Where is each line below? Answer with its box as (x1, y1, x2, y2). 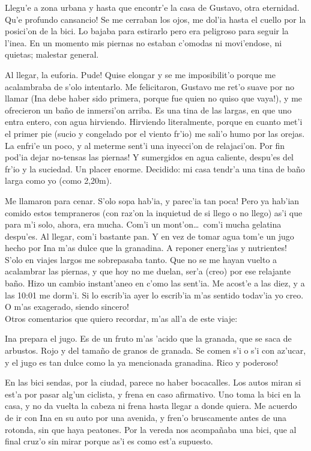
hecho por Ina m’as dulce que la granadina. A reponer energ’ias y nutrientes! (5, 241, 287, 254)
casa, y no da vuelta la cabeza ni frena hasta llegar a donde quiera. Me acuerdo (5, 399, 297, 412)
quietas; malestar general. (5, 48, 99, 61)
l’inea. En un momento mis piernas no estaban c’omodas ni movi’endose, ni (5, 36, 282, 49)
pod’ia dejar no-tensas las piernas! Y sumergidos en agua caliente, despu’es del (5, 151, 294, 163)
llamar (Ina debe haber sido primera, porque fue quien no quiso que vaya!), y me (5, 92, 303, 104)
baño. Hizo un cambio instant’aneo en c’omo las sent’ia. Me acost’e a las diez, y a (5, 277, 305, 289)
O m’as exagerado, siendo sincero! (5, 300, 129, 313)
